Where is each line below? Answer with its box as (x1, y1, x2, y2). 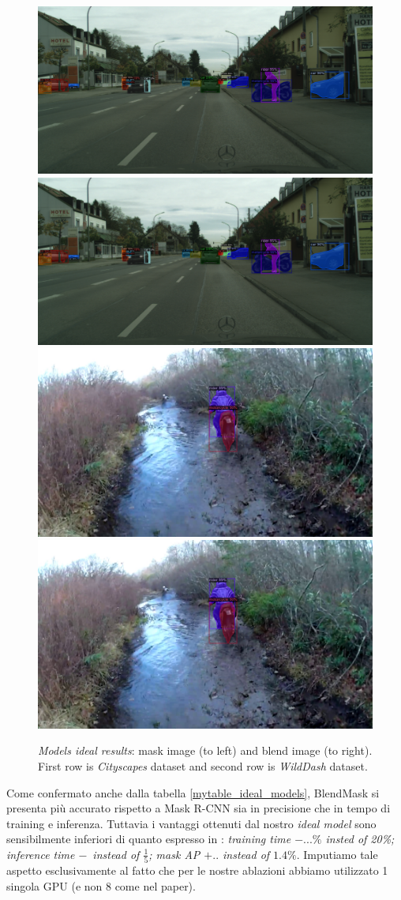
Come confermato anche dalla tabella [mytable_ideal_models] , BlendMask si (6, 784, 380, 801)
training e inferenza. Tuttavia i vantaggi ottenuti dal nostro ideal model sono (6, 815, 377, 831)
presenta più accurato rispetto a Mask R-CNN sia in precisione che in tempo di (6, 800, 391, 816)
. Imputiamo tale (296, 846, 378, 862)
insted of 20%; (325, 831, 395, 847)
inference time (6, 846, 75, 862)
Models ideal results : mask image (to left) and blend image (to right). (38, 742, 373, 759)
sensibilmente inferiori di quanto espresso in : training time (6, 831, 291, 847)
